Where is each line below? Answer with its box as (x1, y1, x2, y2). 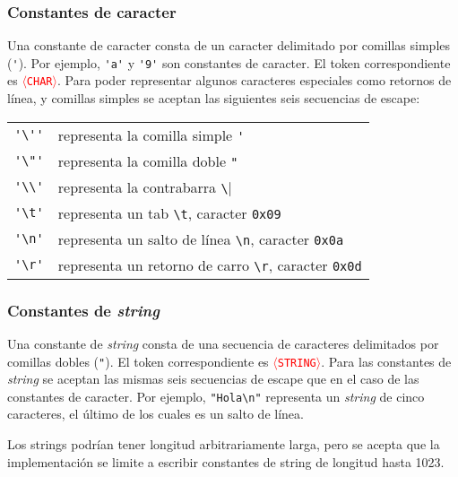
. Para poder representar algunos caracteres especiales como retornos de (56, 71, 452, 90)
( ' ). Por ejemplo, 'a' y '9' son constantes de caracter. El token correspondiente (7, 53, 451, 72)
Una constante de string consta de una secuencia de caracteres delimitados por (7, 334, 439, 352)
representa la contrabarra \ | (57, 176, 233, 197)
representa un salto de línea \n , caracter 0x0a (57, 228, 344, 249)
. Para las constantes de (321, 351, 452, 370)
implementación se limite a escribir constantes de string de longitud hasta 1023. (7, 452, 445, 471)
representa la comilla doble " (57, 150, 238, 171)
